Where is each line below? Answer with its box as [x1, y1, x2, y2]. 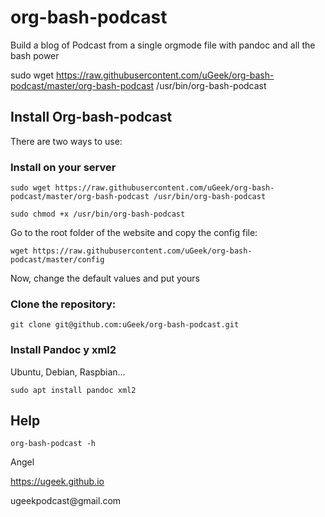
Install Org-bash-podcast [10, 109, 173, 126]
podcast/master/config [10, 255, 105, 265]
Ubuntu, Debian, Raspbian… [10, 366, 126, 378]
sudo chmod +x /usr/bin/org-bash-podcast [10, 209, 186, 220]
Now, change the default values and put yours [10, 272, 200, 285]
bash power [10, 49, 60, 61]
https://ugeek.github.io [10, 476, 105, 488]
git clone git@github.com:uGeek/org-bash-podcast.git [10, 320, 240, 330]
